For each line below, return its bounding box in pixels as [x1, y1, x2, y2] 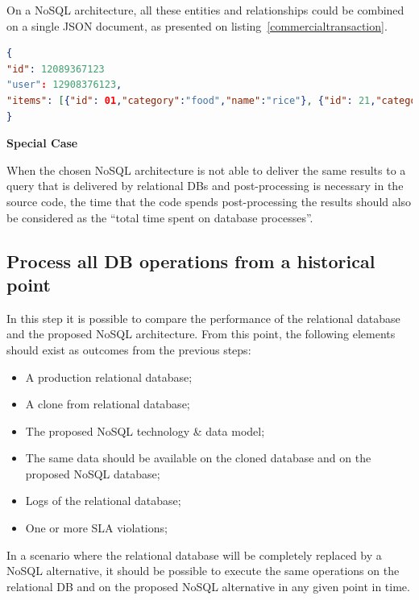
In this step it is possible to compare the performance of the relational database [6, 309, 400, 326]
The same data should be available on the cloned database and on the [25, 449, 371, 466]
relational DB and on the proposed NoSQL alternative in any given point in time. [6, 577, 410, 594]
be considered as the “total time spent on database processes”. [6, 209, 313, 226]
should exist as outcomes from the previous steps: [6, 341, 251, 358]
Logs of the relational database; [25, 492, 181, 509]
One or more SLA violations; [25, 519, 168, 536]
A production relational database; [25, 368, 193, 385]
